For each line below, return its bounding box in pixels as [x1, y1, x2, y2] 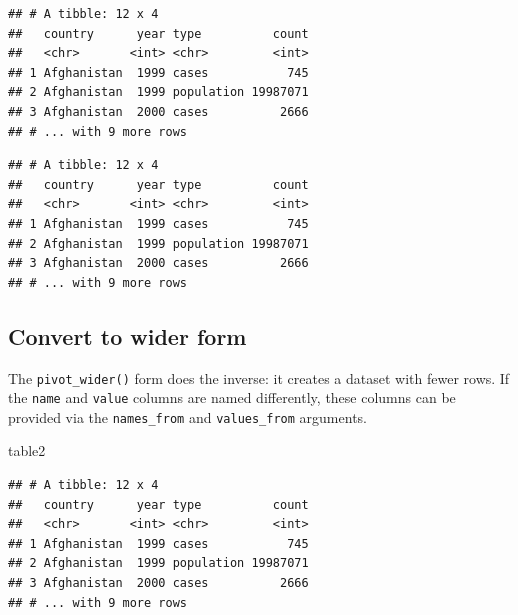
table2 [8, 440, 46, 461]
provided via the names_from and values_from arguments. [8, 406, 367, 427]
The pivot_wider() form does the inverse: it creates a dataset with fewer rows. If [8, 367, 510, 388]
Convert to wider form [8, 320, 247, 351]
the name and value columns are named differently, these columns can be [8, 387, 456, 408]
